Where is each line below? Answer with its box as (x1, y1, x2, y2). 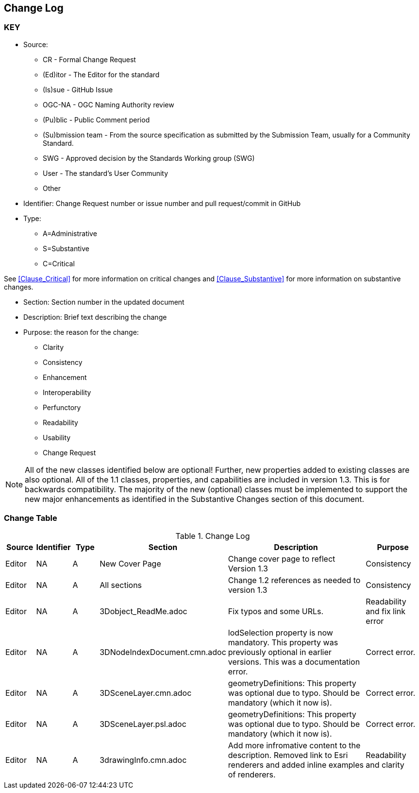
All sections (100, 580, 142, 590)
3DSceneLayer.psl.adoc (100, 719, 186, 729)
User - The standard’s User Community (43, 169, 168, 177)
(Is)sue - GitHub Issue (43, 85, 113, 94)
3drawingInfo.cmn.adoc (100, 755, 187, 765)
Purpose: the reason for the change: (23, 328, 139, 336)
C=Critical (43, 259, 75, 268)
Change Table (4, 513, 57, 523)
